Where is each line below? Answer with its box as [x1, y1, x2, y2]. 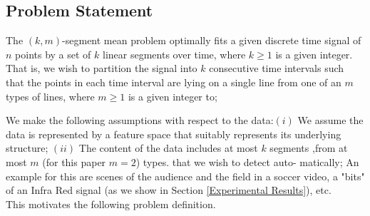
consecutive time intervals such [209, 61, 344, 76]
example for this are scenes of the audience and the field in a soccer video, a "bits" [6, 168, 365, 183]
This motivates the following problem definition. [6, 196, 216, 211]
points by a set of [15, 46, 91, 61]
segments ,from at [269, 140, 348, 155]
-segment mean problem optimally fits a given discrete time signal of [62, 33, 361, 48]
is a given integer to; [128, 88, 217, 103]
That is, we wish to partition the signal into [6, 61, 197, 76]
